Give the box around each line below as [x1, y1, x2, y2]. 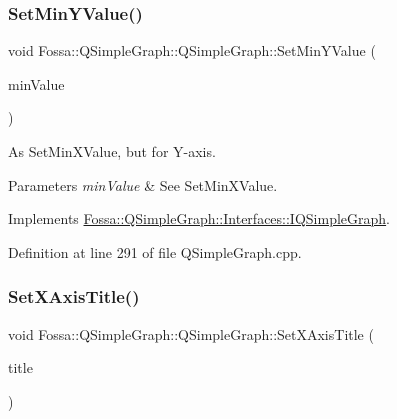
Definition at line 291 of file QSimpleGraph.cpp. [8, 241, 302, 262]
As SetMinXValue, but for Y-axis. [8, 141, 216, 161]
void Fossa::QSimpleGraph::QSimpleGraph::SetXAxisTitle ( [8, 323, 374, 344]
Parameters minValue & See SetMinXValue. [8, 174, 278, 195]
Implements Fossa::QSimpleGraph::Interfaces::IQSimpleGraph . [8, 208, 391, 229]
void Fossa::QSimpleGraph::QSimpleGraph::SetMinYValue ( [8, 40, 376, 61]
